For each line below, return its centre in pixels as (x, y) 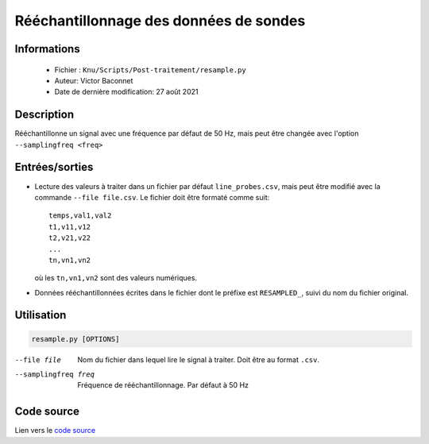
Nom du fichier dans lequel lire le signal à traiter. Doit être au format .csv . (199, 359)
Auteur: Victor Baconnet (94, 80)
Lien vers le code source (55, 430)
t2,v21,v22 (70, 238)
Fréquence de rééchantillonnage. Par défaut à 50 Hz (163, 385)
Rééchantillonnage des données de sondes (160, 21)
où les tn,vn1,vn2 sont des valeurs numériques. (116, 278)
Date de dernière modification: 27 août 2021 (126, 92)
